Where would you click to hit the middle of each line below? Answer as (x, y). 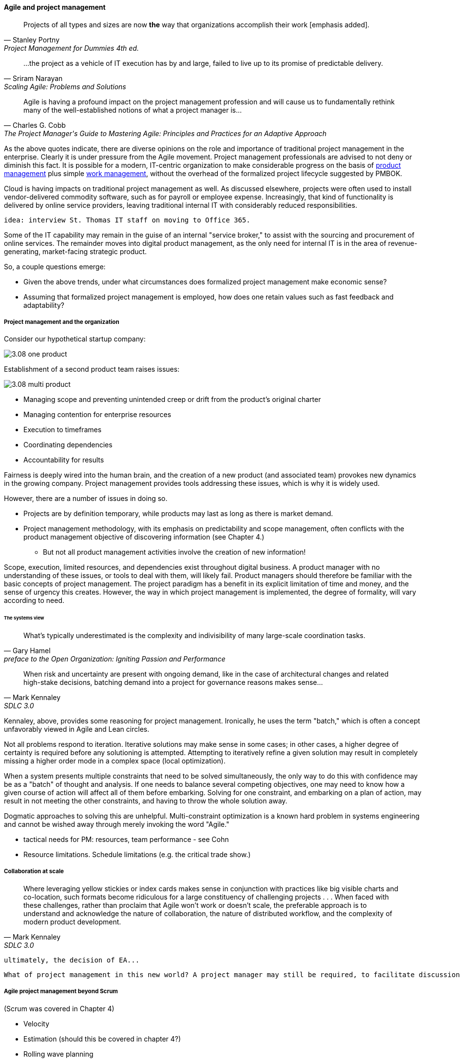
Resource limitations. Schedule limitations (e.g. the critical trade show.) (137, 855)
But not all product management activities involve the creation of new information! (174, 552)
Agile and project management (55, 7)
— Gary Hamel (27, 651)
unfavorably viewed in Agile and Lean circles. (77, 729)
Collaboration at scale (34, 872)
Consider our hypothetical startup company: (75, 339)
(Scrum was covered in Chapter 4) (59, 1008)
